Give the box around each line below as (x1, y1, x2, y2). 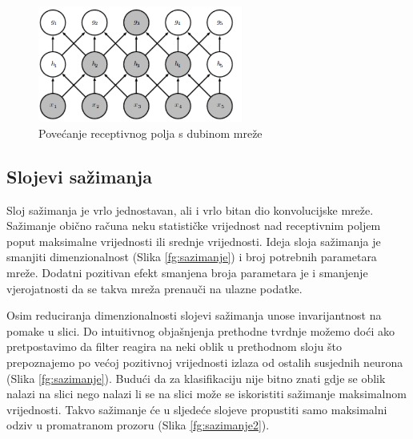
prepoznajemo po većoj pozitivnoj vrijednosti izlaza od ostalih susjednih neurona (6, 353, 403, 370)
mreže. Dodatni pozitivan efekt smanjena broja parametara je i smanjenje (6, 264, 368, 280)
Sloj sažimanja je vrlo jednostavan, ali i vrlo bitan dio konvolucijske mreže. (6, 201, 374, 218)
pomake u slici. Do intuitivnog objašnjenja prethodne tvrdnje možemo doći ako (6, 322, 395, 339)
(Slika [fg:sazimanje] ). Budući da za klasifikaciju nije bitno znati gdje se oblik (6, 369, 386, 386)
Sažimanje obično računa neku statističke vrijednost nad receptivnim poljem (6, 217, 381, 234)
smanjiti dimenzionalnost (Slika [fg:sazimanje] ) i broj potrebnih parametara (6, 248, 377, 265)
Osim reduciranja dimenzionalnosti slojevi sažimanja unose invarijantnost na (6, 307, 382, 324)
